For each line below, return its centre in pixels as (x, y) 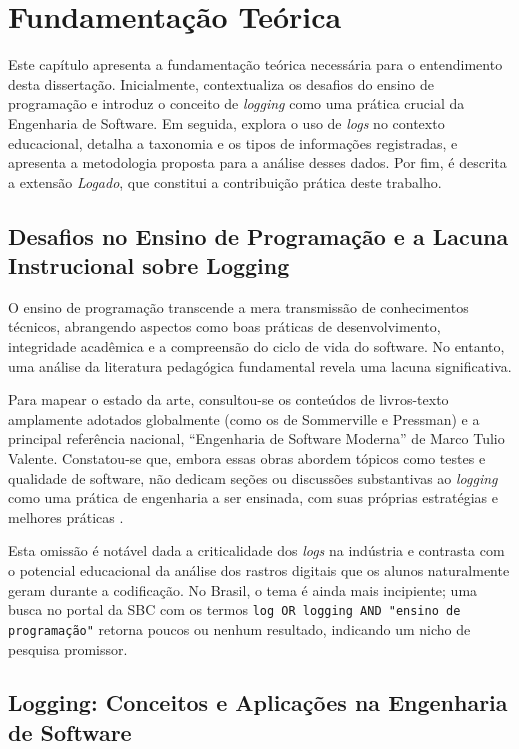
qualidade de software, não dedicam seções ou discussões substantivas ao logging (253, 477)
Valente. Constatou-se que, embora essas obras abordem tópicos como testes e (247, 458)
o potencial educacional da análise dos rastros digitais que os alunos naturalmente (259, 570)
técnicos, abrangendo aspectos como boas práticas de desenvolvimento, (224, 326)
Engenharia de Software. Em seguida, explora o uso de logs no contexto (226, 122)
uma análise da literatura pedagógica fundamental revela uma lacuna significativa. (260, 365)
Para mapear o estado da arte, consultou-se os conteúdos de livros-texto (228, 399)
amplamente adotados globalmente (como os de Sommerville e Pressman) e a (244, 418)
